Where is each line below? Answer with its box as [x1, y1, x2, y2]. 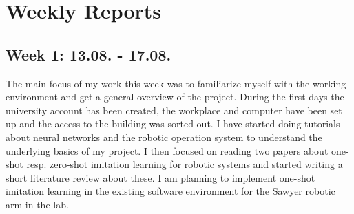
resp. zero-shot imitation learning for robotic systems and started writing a [26, 157, 343, 171]
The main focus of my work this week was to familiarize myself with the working [6, 76, 346, 90]
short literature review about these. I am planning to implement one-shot [6, 170, 315, 184]
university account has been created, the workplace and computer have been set [6, 103, 342, 117]
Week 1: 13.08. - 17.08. [6, 43, 171, 65]
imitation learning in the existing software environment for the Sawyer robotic [6, 184, 335, 198]
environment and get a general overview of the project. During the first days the [6, 89, 344, 104]
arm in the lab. [6, 197, 69, 211]
